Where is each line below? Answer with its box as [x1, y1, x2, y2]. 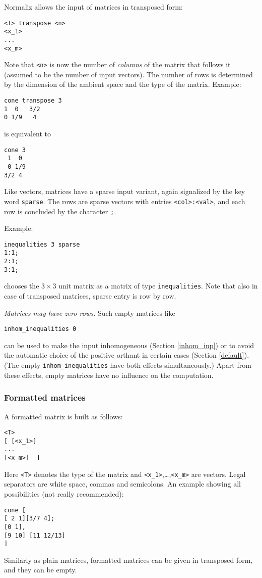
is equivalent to [4, 128, 51, 139]
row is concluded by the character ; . [4, 206, 116, 216]
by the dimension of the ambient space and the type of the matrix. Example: [4, 79, 241, 89]
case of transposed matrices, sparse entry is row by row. [4, 291, 176, 301]
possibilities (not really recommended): [4, 489, 124, 499]
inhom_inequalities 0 [4, 325, 77, 333]
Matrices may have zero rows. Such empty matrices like [4, 307, 175, 318]
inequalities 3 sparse [4, 240, 80, 248]
